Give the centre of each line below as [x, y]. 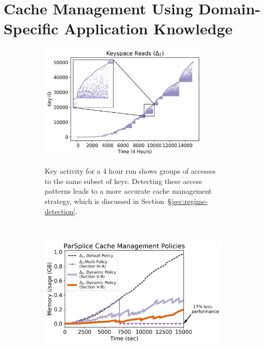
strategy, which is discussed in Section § [108, 201]
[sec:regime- [190, 201]
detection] [60, 211]
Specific [31, 28]
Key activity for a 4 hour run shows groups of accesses [130, 171]
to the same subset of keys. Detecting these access [123, 181]
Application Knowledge [148, 28]
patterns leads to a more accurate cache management [128, 191]
